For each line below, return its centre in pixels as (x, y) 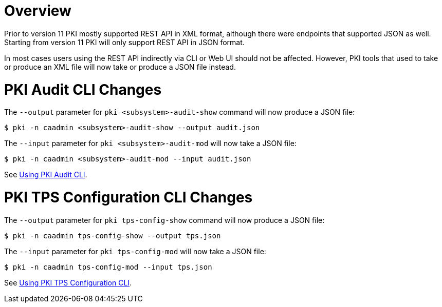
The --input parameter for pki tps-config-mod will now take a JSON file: (135, 251)
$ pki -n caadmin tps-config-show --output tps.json (113, 236)
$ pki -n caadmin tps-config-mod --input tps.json (108, 267)
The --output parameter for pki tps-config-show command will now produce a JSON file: (164, 220)
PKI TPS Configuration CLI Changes (128, 197)
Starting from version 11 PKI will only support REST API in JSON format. (124, 42)
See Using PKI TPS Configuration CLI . (68, 282)
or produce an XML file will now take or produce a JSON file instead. (120, 67)
